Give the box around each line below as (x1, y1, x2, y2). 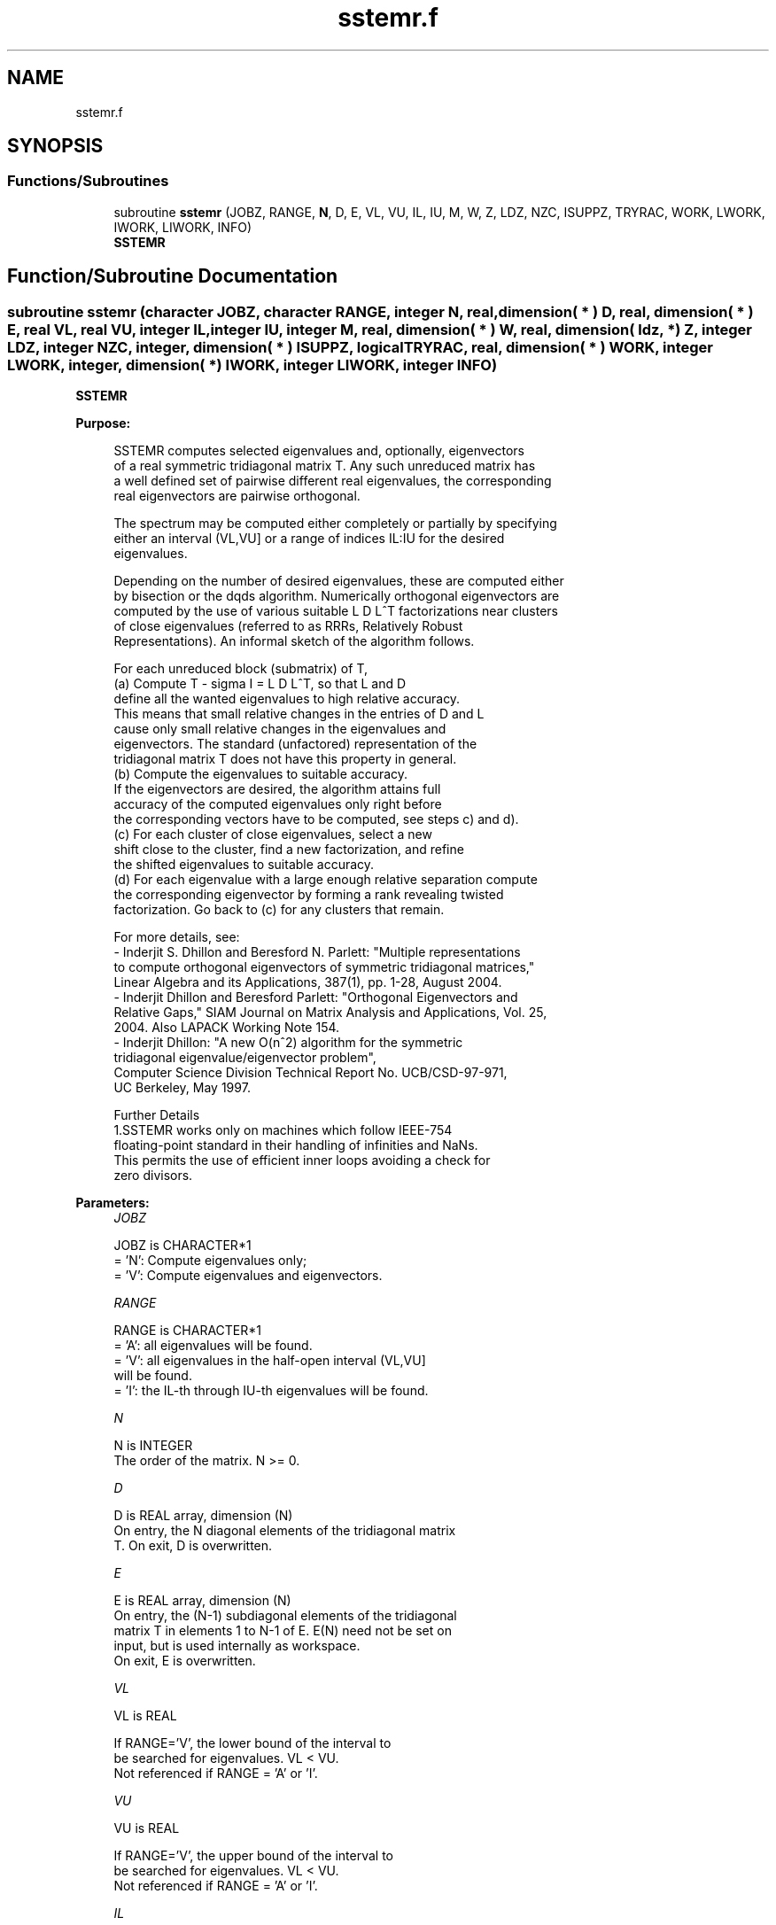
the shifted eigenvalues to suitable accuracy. (113, 857, 375, 873)
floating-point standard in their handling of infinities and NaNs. (113, 1137, 478, 1153)
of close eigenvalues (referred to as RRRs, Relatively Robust (113, 618, 463, 634)
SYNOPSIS (7, 135, 104, 158)
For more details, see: (113, 929, 240, 945)
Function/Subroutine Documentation (7, 265, 338, 288)
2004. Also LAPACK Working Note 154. (113, 1020, 340, 1036)
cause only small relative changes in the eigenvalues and (113, 721, 446, 737)
